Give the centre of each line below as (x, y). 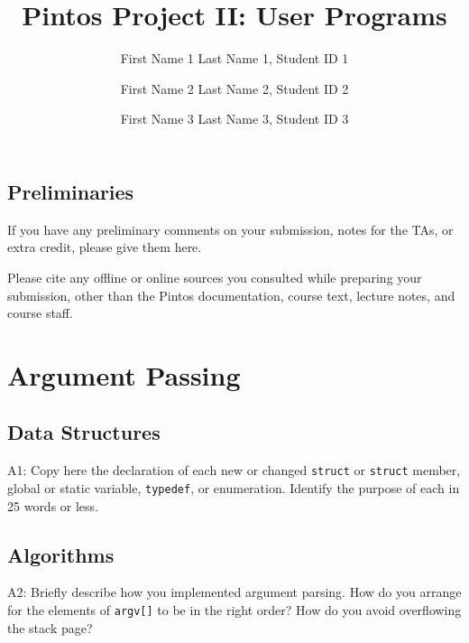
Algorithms (61, 554)
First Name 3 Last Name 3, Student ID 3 (234, 119)
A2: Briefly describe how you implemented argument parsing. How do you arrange (234, 592)
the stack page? (50, 627)
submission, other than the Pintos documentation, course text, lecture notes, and (231, 295)
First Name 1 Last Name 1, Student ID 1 (234, 58)
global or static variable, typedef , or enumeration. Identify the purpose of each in (234, 487)
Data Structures (84, 432)
